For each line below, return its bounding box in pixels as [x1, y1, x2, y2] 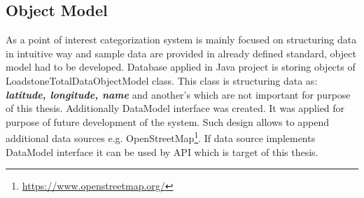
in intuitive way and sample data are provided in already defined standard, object [6, 45, 356, 60]
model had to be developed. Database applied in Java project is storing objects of [6, 59, 356, 74]
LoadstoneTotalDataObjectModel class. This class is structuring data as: [6, 73, 318, 87]
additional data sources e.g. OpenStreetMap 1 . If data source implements [6, 129, 316, 146]
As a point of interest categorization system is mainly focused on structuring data [6, 32, 357, 47]
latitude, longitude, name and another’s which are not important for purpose [6, 87, 351, 101]
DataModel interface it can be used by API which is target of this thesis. [6, 144, 318, 159]
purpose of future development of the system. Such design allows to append [6, 114, 330, 129]
